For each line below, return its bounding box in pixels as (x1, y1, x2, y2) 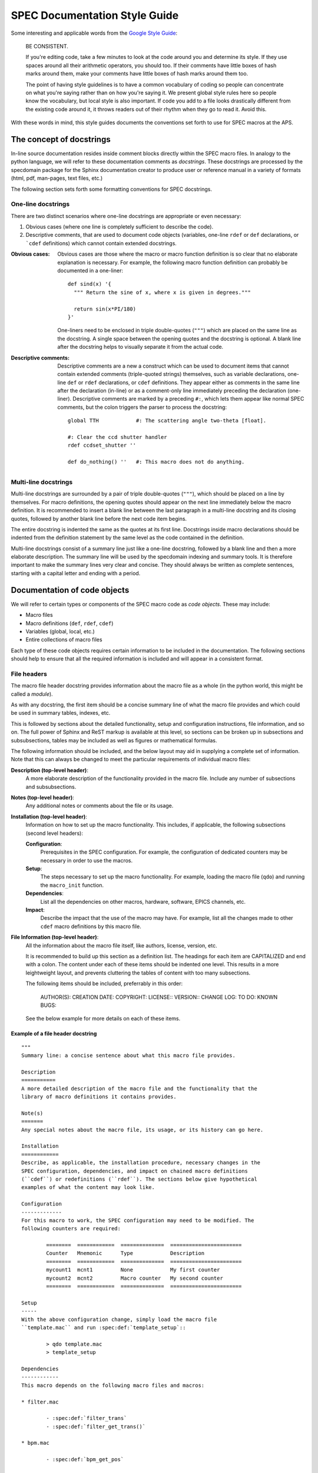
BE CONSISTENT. (25, 42, 69, 49)
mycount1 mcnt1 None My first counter (46, 1267, 220, 1273)
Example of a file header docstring (11, 1030, 97, 1037)
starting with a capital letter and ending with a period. (11, 569, 141, 577)
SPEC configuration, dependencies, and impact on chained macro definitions (21, 1167, 249, 1174)
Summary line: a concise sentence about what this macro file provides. (21, 1052, 236, 1059)
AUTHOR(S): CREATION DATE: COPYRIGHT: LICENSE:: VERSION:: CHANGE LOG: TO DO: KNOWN (40, 993, 278, 1000)
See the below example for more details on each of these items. (25, 1015, 181, 1022)
